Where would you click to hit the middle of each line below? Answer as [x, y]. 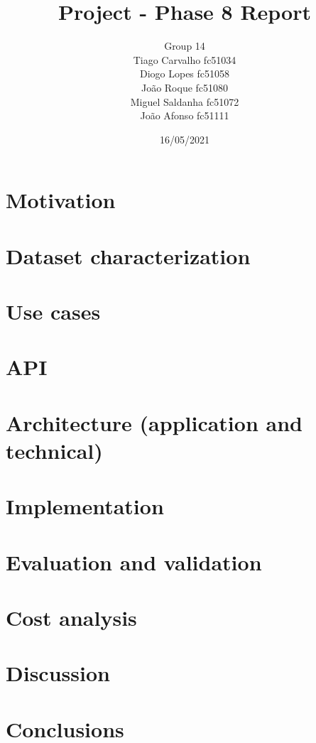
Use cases [53, 311]
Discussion [58, 673]
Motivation [61, 200]
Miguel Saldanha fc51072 [185, 101]
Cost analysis [71, 618]
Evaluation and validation [134, 562]
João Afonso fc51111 [185, 115]
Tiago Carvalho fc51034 [185, 59]
